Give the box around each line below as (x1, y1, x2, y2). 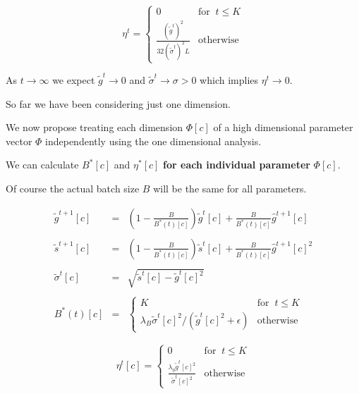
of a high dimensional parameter (213, 120, 353, 135)
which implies (200, 73, 259, 87)
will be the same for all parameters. (153, 180, 307, 195)
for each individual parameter (163, 157, 310, 172)
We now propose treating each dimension (6, 120, 183, 135)
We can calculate (6, 157, 79, 172)
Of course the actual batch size (6, 180, 140, 195)
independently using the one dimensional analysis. (45, 133, 262, 148)
